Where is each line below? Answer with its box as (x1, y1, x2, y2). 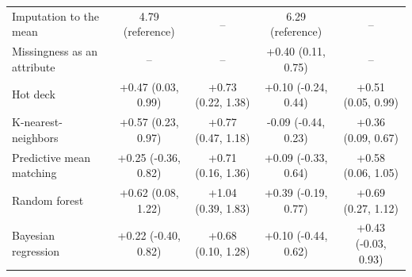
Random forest (12, 191, 84, 208)
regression (12, 242, 60, 259)
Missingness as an (12, 43, 98, 60)
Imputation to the (12, 7, 100, 24)
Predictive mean (12, 148, 91, 165)
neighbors (12, 129, 59, 145)
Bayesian (12, 227, 55, 244)
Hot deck (12, 86, 55, 102)
